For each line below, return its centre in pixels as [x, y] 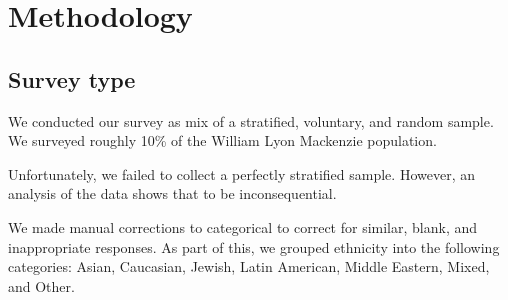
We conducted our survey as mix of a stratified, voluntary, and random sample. [251, 120]
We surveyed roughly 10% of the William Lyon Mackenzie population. [222, 140]
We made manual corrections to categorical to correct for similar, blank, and [243, 226]
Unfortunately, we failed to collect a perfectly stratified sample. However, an [241, 173]
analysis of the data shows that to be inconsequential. [172, 193]
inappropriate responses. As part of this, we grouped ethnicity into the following [254, 246]
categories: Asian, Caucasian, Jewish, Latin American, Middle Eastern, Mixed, [249, 266]
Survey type [72, 78]
